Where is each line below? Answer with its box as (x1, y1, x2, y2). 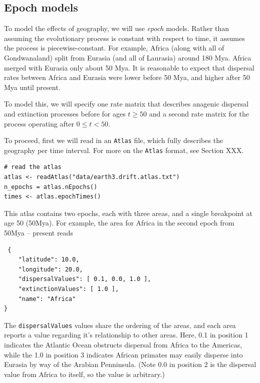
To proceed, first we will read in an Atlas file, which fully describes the (4, 135, 223, 145)
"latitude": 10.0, (18, 256, 80, 263)
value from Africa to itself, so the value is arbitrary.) (4, 368, 165, 379)
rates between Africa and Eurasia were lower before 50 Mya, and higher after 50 (4, 72, 250, 82)
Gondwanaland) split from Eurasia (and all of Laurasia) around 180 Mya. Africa (4, 52, 251, 62)
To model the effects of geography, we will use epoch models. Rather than (4, 23, 229, 33)
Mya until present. (4, 81, 61, 92)
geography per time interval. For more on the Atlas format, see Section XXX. (4, 144, 244, 155)
